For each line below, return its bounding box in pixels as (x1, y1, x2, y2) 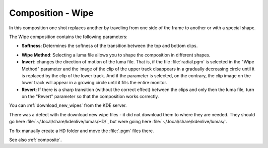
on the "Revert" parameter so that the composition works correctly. (21, 94, 159, 99)
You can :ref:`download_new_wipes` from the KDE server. (9, 102, 127, 108)
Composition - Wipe (9, 7, 94, 18)
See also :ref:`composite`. (9, 137, 62, 143)
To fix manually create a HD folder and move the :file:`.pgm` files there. (9, 128, 154, 134)
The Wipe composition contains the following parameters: (9, 34, 128, 40)
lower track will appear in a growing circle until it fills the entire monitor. (21, 80, 167, 86)
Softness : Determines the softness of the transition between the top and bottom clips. (21, 43, 198, 49)
